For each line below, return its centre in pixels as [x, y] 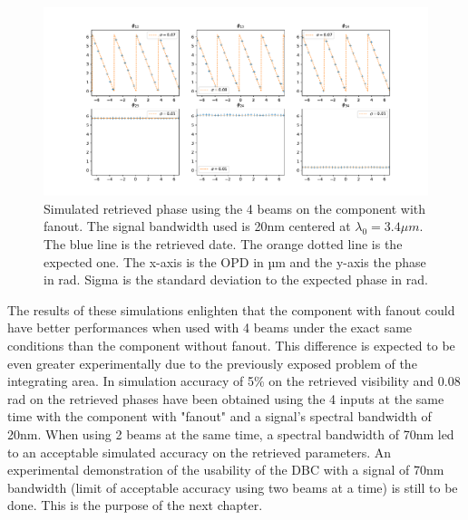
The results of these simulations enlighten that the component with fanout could [231, 309]
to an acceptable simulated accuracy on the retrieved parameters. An [200, 452]
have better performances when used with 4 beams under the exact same [210, 327]
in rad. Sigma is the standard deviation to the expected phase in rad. [236, 279]
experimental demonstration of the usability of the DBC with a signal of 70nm [226, 470]
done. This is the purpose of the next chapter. [135, 505]
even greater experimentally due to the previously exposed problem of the [212, 363]
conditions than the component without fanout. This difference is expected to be [231, 346]
